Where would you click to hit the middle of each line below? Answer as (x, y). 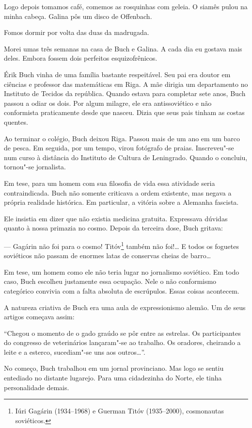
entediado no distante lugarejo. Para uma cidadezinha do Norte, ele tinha (113, 378)
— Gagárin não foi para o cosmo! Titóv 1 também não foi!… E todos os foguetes (121, 245)
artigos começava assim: (39, 317)
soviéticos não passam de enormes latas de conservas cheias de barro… (108, 255)
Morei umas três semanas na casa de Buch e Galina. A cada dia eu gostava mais (123, 48)
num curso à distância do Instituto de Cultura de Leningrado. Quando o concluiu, (126, 157)
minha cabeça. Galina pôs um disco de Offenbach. (78, 16)
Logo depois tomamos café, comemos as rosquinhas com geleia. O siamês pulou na (126, 6)
